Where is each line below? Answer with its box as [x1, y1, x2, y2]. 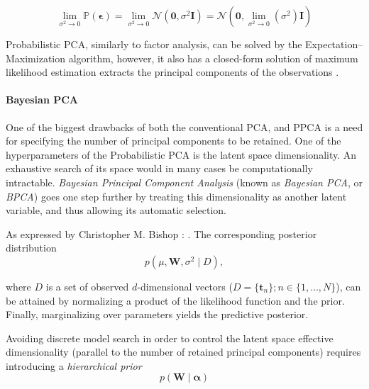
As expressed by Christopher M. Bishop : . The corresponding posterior [6, 226, 317, 241]
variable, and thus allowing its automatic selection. [6, 203, 226, 218]
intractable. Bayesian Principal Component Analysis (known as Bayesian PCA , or [6, 174, 363, 189]
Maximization [6, 50, 66, 65]
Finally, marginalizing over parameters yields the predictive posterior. [6, 307, 309, 322]
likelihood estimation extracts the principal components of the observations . [6, 64, 339, 79]
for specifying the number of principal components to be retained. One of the [6, 133, 341, 148]
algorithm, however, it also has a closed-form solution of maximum [68, 50, 358, 65]
